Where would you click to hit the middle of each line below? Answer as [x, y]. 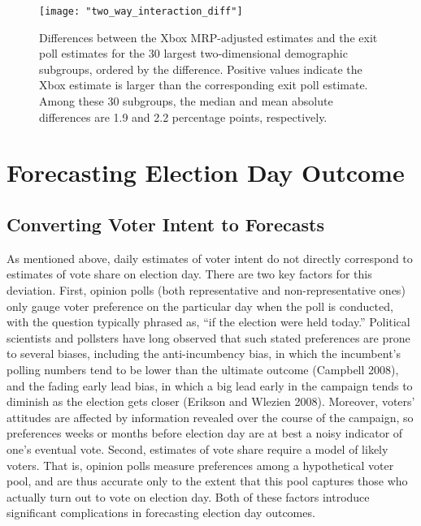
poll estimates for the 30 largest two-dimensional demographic [193, 53]
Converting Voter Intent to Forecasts [165, 224]
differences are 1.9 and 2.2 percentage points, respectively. [183, 116]
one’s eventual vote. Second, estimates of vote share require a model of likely [197, 448]
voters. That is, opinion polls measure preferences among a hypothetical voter [200, 465]
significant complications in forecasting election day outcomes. [161, 513]
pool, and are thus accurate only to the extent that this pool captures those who [207, 481]
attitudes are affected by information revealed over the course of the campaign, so [210, 417]
